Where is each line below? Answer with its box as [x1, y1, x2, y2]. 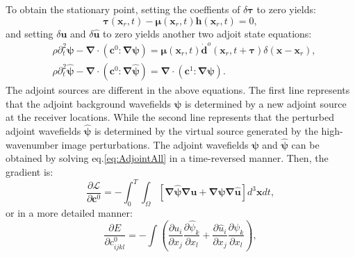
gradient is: [6, 164, 53, 179]
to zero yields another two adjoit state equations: [103, 26, 312, 40]
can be [291, 137, 320, 151]
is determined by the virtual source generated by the [94, 123, 318, 138]
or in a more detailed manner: [6, 205, 133, 219]
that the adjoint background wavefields [6, 96, 172, 110]
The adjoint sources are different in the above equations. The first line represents [6, 82, 350, 97]
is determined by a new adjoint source [184, 96, 347, 110]
